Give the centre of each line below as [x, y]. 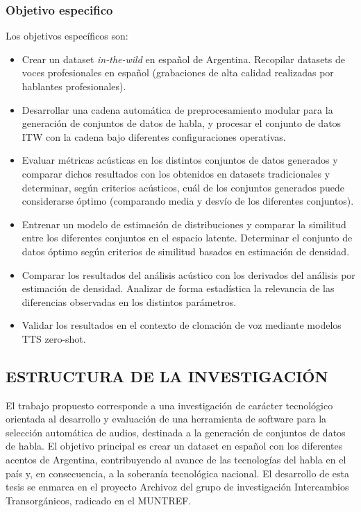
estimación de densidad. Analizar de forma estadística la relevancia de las [178, 288]
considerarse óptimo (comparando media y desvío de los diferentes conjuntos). [188, 201]
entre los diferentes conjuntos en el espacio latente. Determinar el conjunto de [187, 238]
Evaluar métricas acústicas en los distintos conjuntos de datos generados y [180, 160]
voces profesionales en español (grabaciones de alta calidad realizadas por [178, 72]
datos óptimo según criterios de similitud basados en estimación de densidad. [186, 251]
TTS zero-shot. [54, 338]
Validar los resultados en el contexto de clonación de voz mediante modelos [182, 325]
